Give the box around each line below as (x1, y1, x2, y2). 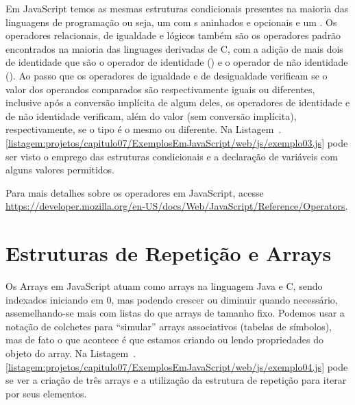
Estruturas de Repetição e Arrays (5, 239, 332, 267)
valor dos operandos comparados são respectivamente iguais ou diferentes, (5, 82, 315, 96)
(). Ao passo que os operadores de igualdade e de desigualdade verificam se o (5, 68, 328, 82)
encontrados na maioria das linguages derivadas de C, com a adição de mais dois (5, 41, 343, 56)
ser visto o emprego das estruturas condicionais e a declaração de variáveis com (5, 149, 338, 163)
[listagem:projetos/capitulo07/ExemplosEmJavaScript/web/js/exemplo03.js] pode (5, 135, 348, 149)
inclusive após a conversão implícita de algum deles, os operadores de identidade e (5, 95, 350, 110)
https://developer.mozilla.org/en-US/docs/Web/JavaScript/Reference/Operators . (5, 199, 348, 213)
